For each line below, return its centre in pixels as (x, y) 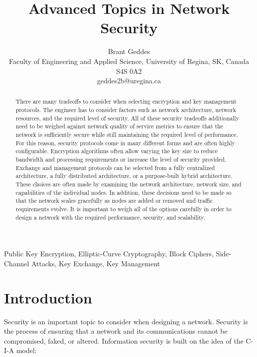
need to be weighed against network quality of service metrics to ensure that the (119, 126)
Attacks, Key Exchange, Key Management (96, 263)
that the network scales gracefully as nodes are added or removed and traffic (114, 201)
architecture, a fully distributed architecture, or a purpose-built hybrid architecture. (124, 176)
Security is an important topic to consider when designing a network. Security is (126, 321)
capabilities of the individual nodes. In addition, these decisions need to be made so (124, 192)
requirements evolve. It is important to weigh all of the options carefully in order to (124, 209)
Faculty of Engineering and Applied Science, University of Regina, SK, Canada (129, 61)
